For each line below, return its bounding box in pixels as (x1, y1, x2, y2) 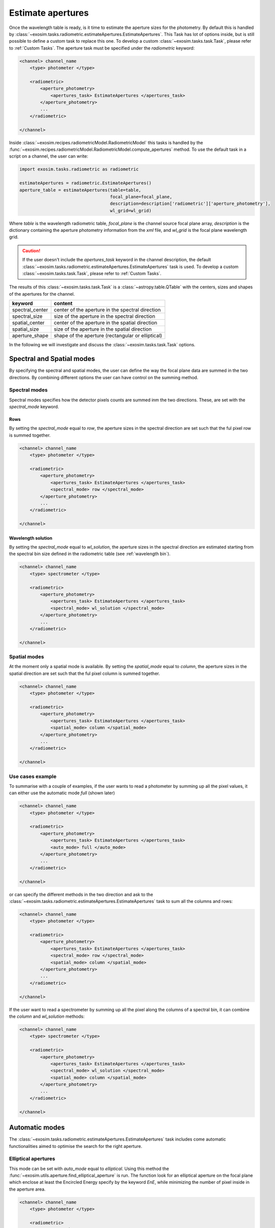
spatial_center (12, 319, 45, 326)
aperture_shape (12, 332, 49, 339)
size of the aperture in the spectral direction (54, 313, 156, 320)
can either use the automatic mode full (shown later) (9, 790, 115, 796)
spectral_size (12, 313, 43, 320)
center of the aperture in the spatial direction (54, 319, 157, 326)
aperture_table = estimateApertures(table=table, (19, 187, 141, 193)
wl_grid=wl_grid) (110, 208, 152, 213)
